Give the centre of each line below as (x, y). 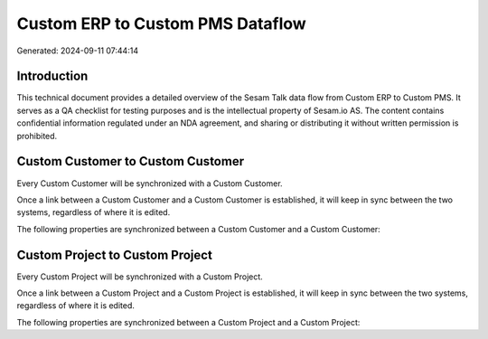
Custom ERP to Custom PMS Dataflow (161, 24)
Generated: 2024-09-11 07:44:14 (78, 51)
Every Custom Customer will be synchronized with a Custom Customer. (150, 183)
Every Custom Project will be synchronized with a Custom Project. (140, 277)
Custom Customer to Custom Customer (130, 161)
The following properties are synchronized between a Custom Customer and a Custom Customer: (199, 229)
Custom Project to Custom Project (114, 254)
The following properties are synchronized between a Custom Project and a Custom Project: (188, 322)
